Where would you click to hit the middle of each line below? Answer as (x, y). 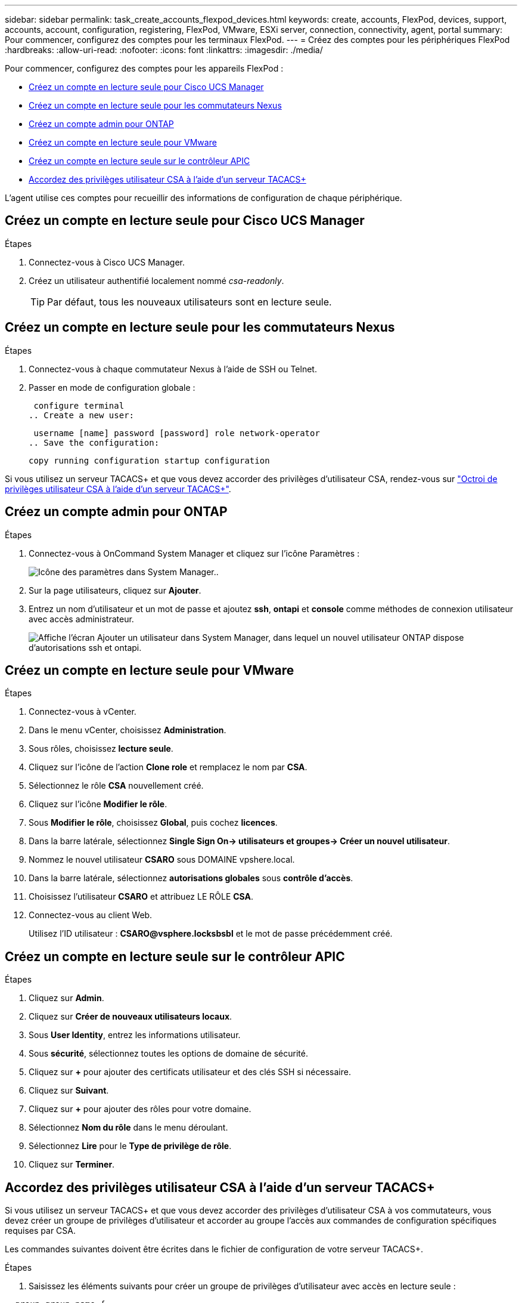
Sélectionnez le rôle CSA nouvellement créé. (116, 786)
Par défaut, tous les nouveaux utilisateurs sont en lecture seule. (189, 302)
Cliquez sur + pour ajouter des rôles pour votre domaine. (140, 1109)
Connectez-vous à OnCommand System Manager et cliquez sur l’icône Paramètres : (194, 553)
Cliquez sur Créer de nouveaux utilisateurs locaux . (130, 1017)
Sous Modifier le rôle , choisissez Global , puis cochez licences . (153, 823)
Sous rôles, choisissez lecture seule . (101, 749)
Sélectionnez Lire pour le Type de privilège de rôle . (130, 1146)
